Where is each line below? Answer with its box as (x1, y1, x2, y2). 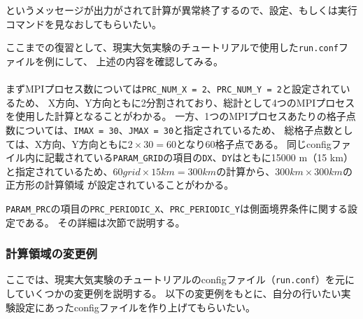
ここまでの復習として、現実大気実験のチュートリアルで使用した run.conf (6, 40, 339, 55)
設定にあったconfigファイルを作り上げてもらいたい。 (15, 299, 256, 314)
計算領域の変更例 (6, 245, 97, 262)
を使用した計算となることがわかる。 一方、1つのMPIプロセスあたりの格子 (6, 109, 346, 123)
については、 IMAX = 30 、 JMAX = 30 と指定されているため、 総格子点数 (15, 122, 334, 137)
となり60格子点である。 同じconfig (176, 136, 332, 151)
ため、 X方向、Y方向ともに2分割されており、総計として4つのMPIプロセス (15, 95, 355, 109)
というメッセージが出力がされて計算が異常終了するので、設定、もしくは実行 (6, 3, 357, 17)
